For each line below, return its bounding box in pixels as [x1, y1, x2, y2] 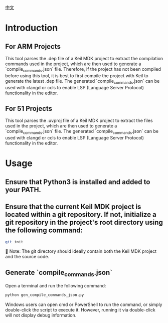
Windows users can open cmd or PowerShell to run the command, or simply [5, 301, 162, 307]
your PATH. [5, 185, 42, 194]
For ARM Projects [5, 42, 61, 51]
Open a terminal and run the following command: [5, 283, 106, 289]
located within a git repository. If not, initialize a [5, 210, 156, 219]
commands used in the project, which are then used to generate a [5, 61, 141, 67]
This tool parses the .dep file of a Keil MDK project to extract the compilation [5, 56, 163, 61]
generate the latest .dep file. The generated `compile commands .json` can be [5, 78, 160, 85]
